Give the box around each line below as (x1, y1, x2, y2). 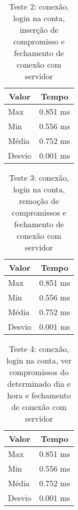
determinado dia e (7, 378, 71, 389)
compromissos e (11, 207, 66, 218)
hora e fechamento (7, 389, 71, 401)
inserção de (19, 24, 58, 35)
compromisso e (13, 35, 65, 47)
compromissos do (9, 366, 69, 378)
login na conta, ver (6, 354, 72, 366)
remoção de (19, 195, 59, 207)
